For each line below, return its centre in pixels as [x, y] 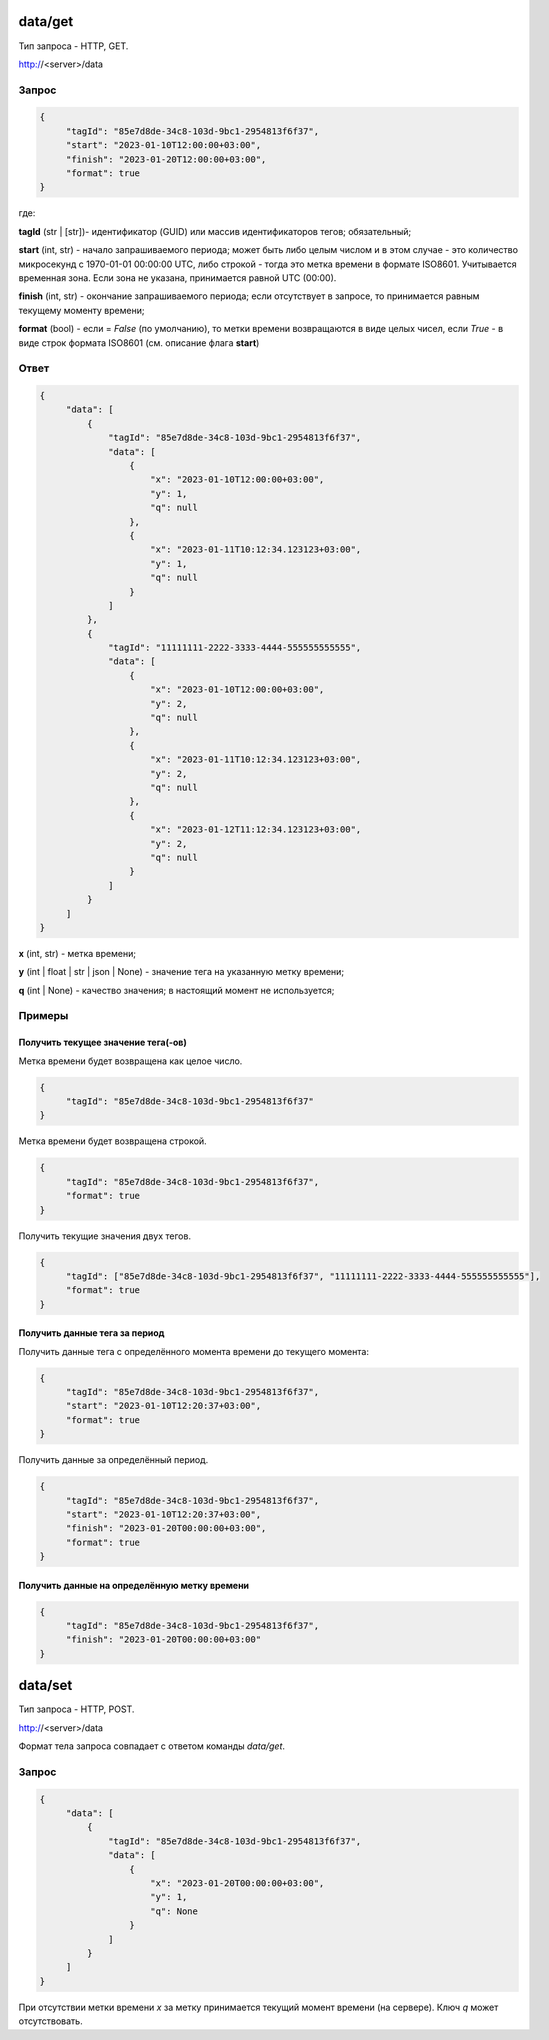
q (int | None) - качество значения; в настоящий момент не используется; [176, 990]
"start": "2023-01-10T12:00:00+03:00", [163, 145]
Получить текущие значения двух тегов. [105, 1236]
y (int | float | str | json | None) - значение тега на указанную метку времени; [181, 972]
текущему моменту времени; [81, 310]
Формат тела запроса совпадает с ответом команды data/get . [151, 1746]
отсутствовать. [51, 2021]
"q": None [174, 1911]
